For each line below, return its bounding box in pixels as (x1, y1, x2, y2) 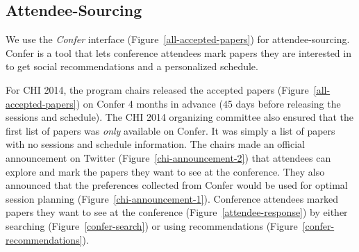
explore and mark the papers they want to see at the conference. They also (6, 164, 325, 178)
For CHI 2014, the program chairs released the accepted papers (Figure (6, 82, 309, 96)
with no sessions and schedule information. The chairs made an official (6, 137, 306, 151)
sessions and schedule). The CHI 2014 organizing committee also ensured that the (6, 110, 354, 124)
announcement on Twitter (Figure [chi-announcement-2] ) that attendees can (6, 150, 331, 165)
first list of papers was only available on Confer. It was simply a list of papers (6, 123, 335, 137)
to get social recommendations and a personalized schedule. (6, 59, 258, 74)
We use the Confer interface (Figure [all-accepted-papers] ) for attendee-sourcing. (6, 32, 350, 47)
